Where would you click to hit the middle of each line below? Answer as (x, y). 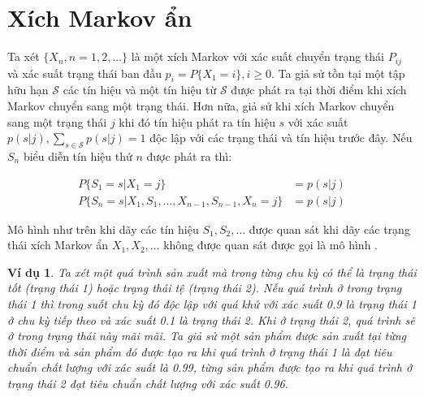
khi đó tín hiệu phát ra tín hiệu (197, 121)
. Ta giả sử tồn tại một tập (338, 73)
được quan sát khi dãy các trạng (329, 229)
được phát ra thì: (189, 155)
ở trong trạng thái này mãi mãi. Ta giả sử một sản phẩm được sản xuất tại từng (207, 336)
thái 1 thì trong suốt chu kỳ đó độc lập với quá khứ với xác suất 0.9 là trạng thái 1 (212, 303)
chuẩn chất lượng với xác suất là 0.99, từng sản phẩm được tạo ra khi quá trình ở (210, 367)
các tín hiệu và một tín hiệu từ (140, 90)
